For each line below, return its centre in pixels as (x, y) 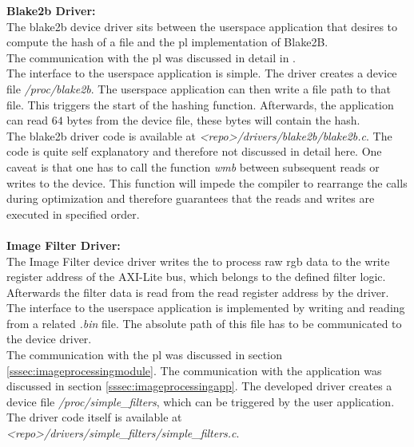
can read (28, 120)
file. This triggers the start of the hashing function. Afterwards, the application (200, 104)
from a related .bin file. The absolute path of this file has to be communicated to (204, 323)
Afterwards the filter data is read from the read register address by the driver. (198, 292)
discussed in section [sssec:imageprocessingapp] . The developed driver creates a (199, 386)
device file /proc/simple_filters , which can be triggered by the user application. (201, 401)
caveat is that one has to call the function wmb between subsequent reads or (193, 166)
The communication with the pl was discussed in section (144, 355)
